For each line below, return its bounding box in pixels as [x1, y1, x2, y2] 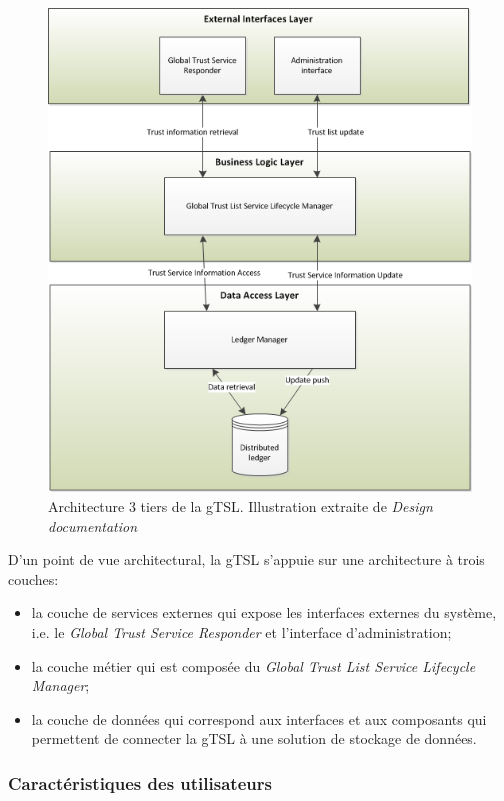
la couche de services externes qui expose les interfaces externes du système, [31, 602, 497, 623]
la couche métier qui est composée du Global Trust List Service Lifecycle [31, 655, 476, 676]
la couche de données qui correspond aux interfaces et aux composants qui [31, 708, 487, 729]
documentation [48, 515, 138, 536]
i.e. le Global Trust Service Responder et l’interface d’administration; [31, 622, 452, 643]
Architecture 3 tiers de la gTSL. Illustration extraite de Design [48, 496, 433, 517]
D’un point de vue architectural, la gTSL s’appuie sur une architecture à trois [8, 549, 485, 570]
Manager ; [31, 675, 90, 696]
